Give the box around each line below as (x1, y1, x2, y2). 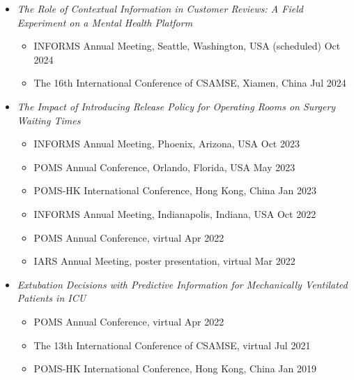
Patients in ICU (17, 291, 86, 305)
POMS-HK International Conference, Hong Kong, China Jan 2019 (33, 361, 316, 376)
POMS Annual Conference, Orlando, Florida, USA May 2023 (33, 159, 295, 174)
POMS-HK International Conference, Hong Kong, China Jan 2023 (33, 183, 316, 198)
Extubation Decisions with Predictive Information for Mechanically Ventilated (17, 277, 348, 291)
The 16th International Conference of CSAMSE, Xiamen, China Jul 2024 (33, 75, 346, 90)
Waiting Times (17, 112, 81, 127)
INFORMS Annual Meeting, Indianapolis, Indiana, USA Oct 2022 (33, 206, 316, 221)
